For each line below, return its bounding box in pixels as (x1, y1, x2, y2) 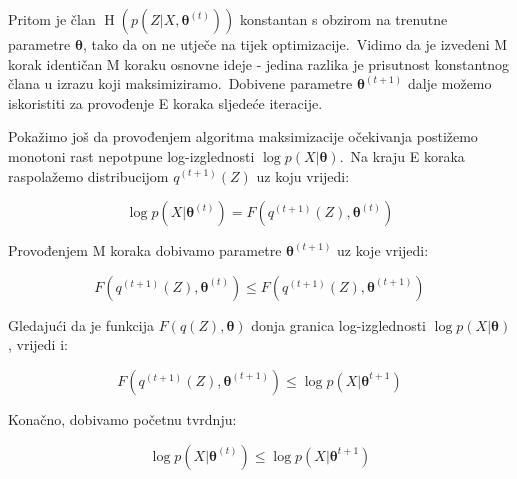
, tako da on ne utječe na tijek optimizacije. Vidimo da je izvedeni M (82, 34, 508, 54)
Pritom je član (8, 9, 96, 29)
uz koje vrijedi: (337, 240, 429, 261)
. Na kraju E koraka (339, 145, 465, 166)
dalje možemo (407, 73, 492, 94)
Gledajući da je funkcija (8, 314, 154, 335)
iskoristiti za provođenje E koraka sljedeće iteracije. (8, 92, 323, 113)
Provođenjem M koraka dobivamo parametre (8, 240, 282, 261)
